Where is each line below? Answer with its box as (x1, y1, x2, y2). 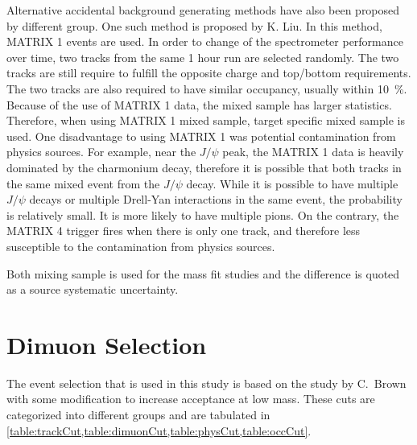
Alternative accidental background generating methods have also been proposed (6, 2, 400, 18)
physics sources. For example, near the (6, 143, 196, 160)
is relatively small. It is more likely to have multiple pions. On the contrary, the (6, 206, 399, 223)
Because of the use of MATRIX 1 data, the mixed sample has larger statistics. (6, 96, 392, 113)
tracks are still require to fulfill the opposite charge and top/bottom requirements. (6, 64, 411, 81)
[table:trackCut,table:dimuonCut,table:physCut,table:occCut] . (6, 422, 312, 439)
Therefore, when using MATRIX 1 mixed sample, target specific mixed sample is (6, 112, 405, 129)
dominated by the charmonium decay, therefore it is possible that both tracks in (6, 159, 402, 175)
